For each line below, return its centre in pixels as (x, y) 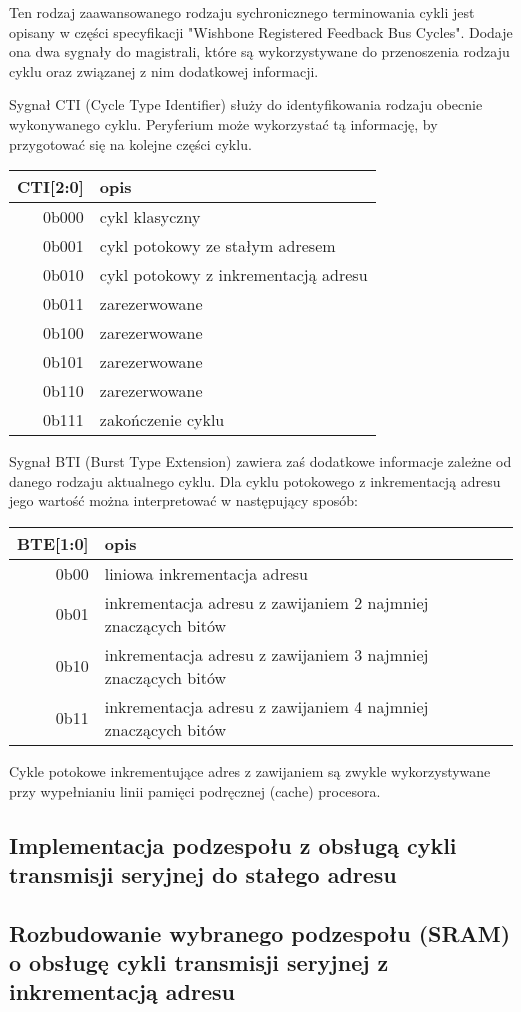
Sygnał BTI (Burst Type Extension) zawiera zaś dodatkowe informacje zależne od (260, 461)
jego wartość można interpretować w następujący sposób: (183, 500)
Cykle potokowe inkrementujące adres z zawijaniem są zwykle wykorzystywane (250, 770)
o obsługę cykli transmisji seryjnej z (199, 962)
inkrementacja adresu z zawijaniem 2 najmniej (266, 602)
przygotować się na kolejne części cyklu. (130, 143)
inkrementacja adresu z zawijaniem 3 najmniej (266, 654)
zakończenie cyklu (162, 420)
